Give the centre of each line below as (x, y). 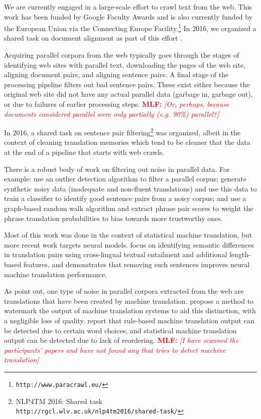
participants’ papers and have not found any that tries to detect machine (115, 350)
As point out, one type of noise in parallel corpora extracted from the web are (124, 291)
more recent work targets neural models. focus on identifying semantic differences (129, 244)
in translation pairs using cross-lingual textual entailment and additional (116, 254)
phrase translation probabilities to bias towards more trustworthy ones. (113, 218)
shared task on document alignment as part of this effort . (93, 38)
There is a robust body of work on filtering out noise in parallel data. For (117, 169)
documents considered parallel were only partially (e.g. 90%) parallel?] (112, 114)
